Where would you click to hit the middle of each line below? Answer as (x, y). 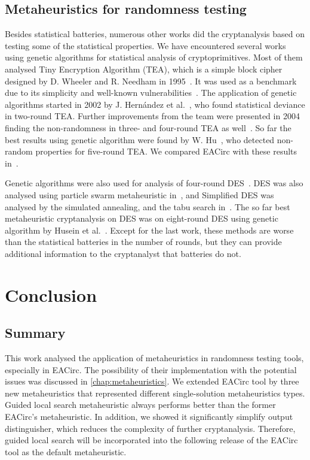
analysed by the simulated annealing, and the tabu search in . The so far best (148, 206)
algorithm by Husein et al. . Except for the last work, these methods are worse (149, 230)
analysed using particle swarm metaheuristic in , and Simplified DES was (139, 194)
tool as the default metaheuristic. (66, 451)
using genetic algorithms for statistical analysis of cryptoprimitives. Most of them (154, 57)
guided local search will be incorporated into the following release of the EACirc (151, 440)
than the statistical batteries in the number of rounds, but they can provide (143, 242)
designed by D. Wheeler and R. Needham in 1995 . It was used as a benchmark (151, 81)
